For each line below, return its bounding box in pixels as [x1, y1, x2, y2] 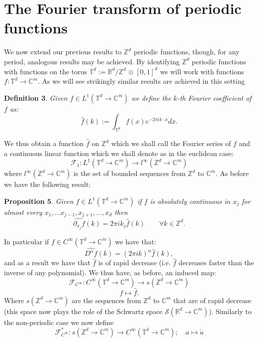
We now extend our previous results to [4, 46, 122, 57]
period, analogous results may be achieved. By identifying [4, 56, 180, 66]
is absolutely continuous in [150, 195, 231, 206]
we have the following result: [4, 179, 91, 189]
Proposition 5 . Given [4, 195, 74, 206]
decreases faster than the [178, 257, 254, 268]
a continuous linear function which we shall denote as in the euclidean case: [4, 148, 234, 158]
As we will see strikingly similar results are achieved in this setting [42, 76, 245, 86]
